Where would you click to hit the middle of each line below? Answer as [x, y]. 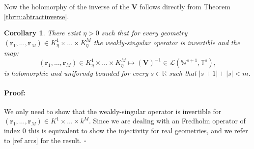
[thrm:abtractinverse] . [37, 16]
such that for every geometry [144, 33]
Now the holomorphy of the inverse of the [67, 6]
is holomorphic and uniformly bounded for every [76, 73]
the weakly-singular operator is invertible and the [167, 42]
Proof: [15, 92]
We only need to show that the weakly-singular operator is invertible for [113, 111]
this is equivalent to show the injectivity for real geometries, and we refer [138, 130]
